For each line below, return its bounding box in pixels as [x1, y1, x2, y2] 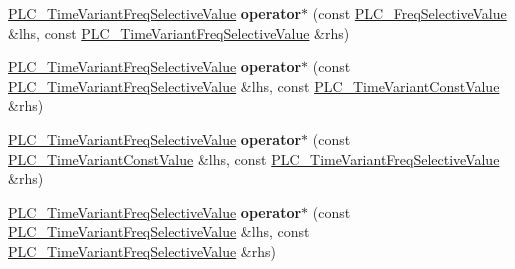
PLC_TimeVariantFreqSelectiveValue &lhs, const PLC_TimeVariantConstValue [8, 75, 500, 96]
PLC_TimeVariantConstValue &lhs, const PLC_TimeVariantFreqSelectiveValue [8, 148, 500, 169]
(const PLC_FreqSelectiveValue [312, 3, 507, 23]
